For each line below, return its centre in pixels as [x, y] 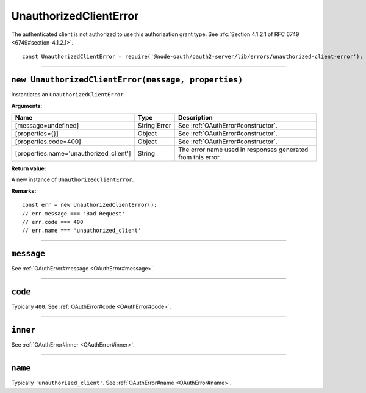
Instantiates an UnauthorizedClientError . [68, 95]
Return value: [29, 168]
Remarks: [24, 191]
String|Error [154, 126]
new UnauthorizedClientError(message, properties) [127, 80]
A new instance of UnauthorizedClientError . [73, 179]
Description [195, 118]
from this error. [199, 157]
